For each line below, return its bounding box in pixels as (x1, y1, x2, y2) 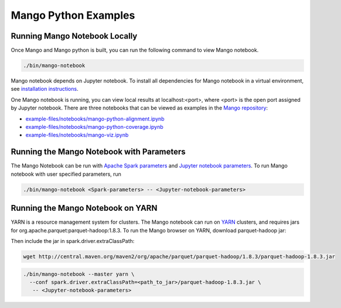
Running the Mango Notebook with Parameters (11, 147, 186, 157)
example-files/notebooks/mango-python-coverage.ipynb (25, 123, 163, 130)
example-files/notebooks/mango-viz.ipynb (25, 132, 129, 139)
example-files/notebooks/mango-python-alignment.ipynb (25, 115, 165, 122)
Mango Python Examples (11, 9, 135, 22)
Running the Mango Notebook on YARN (11, 203, 158, 213)
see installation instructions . (11, 85, 79, 93)
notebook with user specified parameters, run (11, 170, 121, 177)
